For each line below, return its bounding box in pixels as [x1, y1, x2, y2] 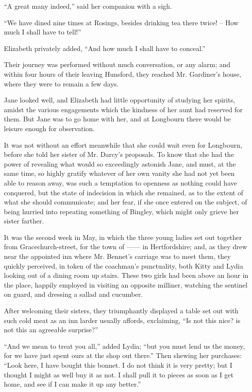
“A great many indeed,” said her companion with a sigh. [4, 1, 172, 11]
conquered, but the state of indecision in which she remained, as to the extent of [4, 187, 243, 197]
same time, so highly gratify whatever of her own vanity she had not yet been [4, 168, 235, 178]
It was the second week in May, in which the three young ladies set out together [4, 232, 242, 242]
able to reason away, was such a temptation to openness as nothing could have [4, 177, 237, 187]
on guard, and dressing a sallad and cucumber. [4, 289, 143, 299]
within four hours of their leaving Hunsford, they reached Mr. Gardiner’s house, [4, 68, 241, 79]
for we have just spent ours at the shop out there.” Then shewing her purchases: [4, 350, 242, 360]
